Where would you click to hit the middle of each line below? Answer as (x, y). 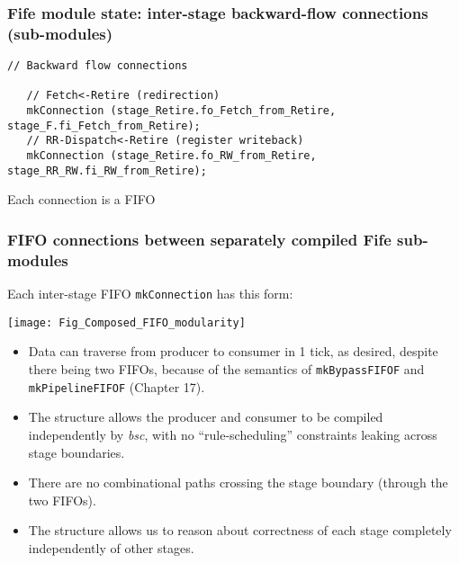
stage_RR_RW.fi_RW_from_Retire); (107, 170)
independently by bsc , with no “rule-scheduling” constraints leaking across (233, 434)
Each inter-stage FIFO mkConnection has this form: (150, 294)
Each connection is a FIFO (81, 199)
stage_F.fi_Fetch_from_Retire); (104, 125)
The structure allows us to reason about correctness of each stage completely (240, 530)
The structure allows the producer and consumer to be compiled (206, 417)
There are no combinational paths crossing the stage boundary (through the (238, 483)
